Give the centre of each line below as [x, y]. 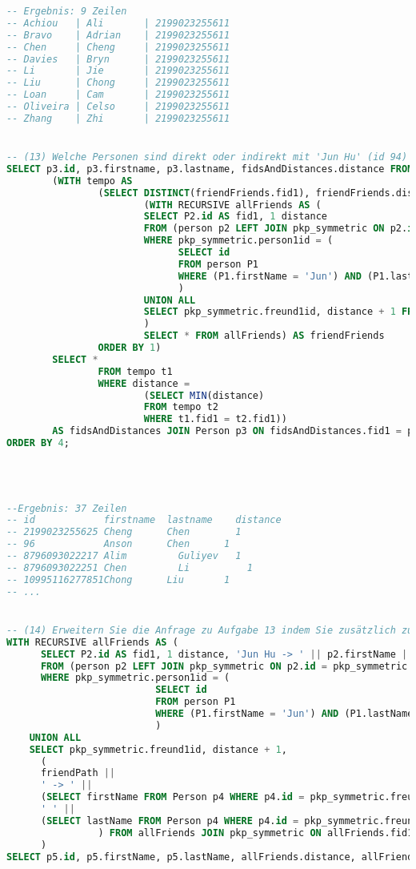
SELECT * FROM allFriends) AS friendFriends [264, 336]
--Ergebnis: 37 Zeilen [67, 508]
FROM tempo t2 [181, 407]
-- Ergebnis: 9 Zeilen [67, 11]
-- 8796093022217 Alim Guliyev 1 [124, 556]
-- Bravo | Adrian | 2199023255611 [118, 35]
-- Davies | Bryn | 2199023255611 [118, 59]
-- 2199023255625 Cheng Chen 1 [124, 532]
